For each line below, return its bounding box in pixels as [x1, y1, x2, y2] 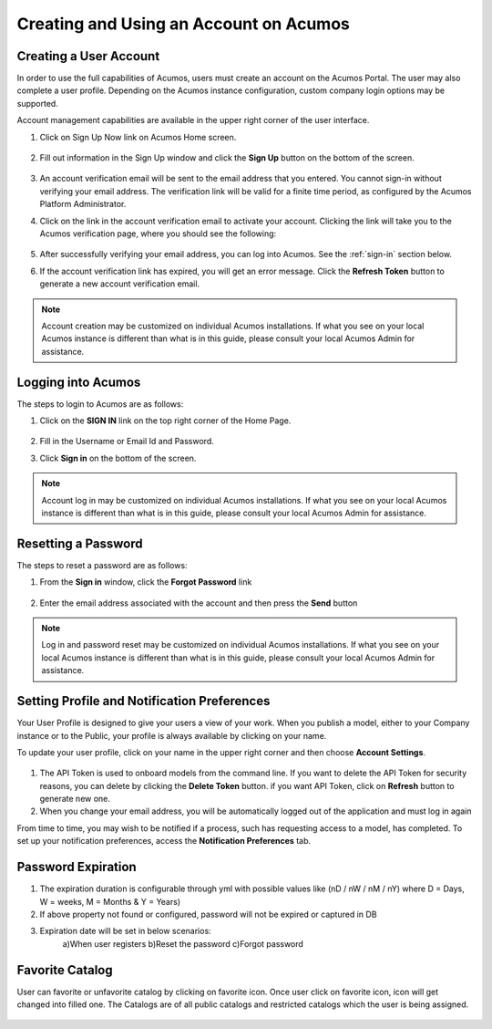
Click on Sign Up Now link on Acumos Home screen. [39, 131, 237, 142]
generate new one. [39, 794, 111, 805]
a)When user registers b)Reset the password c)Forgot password [62, 938, 304, 949]
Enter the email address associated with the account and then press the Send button [39, 598, 358, 608]
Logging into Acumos [16, 374, 141, 390]
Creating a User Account [16, 48, 160, 64]
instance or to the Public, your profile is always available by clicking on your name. [16, 730, 327, 741]
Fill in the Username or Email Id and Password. [39, 436, 214, 447]
